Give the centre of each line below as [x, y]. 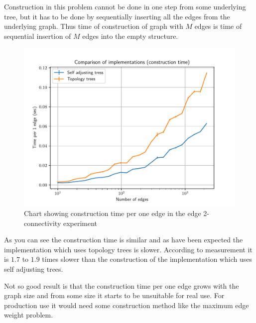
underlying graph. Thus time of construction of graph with [94, 26]
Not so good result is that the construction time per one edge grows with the [122, 285]
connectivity [43, 223]
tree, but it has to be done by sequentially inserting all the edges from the [117, 16]
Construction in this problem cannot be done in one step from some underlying [125, 6]
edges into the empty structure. [130, 36]
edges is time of [218, 26]
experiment [80, 223]
